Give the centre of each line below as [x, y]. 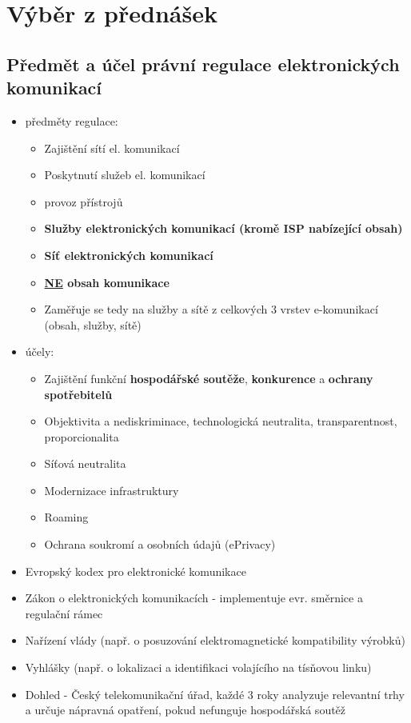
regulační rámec [64, 613]
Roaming [66, 517]
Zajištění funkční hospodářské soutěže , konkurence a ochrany [209, 378]
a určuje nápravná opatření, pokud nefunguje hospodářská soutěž [186, 710]
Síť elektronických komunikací [129, 255]
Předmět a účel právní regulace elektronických [203, 64]
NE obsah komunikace [107, 282]
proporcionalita [82, 436]
